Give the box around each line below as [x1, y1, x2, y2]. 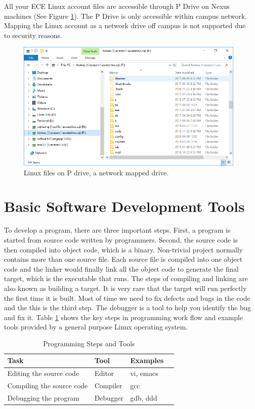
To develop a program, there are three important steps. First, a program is [4, 225, 231, 235]
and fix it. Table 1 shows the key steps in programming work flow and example [4, 312, 243, 322]
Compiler [94, 380, 123, 391]
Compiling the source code [7, 380, 88, 391]
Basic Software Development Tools [4, 196, 245, 216]
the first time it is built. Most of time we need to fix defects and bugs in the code [4, 292, 251, 303]
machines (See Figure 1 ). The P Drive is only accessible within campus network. [4, 10, 247, 21]
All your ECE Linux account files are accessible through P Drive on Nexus [4, 1, 230, 11]
